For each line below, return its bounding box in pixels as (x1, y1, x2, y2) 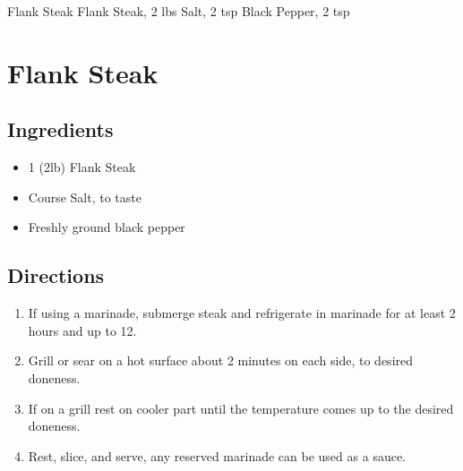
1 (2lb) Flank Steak (28, 158, 136, 176)
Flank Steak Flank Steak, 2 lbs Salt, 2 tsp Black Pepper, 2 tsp (7, 2, 350, 20)
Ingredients (7, 116, 114, 143)
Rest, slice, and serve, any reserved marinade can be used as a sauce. (28, 446, 406, 465)
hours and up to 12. (28, 321, 137, 339)
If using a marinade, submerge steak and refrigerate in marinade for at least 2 (28, 304, 456, 322)
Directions (7, 261, 105, 289)
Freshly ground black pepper (28, 218, 185, 236)
